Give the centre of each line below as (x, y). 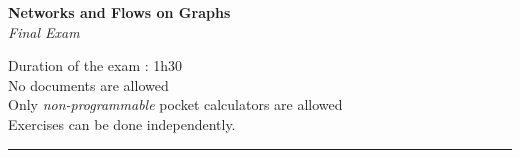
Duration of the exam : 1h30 (95, 65)
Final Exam (44, 31)
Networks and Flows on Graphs (119, 12)
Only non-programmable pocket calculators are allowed (175, 104)
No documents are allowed (88, 84)
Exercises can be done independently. (122, 123)
